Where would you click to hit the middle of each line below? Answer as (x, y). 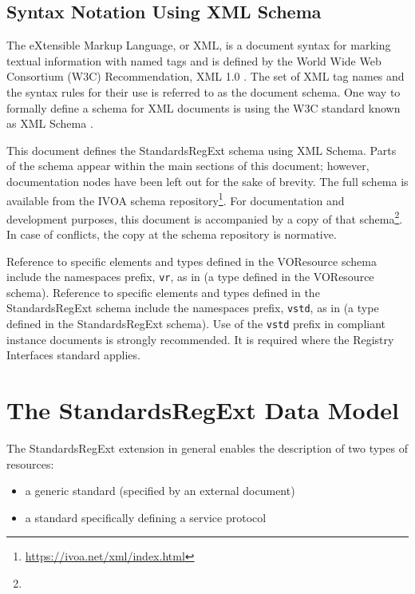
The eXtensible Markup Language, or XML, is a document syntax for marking (199, 45)
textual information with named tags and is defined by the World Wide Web (194, 60)
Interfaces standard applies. (73, 355)
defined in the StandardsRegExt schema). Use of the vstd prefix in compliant (196, 324)
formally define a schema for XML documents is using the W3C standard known (204, 107)
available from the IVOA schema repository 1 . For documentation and (176, 199)
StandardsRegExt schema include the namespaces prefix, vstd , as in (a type (193, 308)
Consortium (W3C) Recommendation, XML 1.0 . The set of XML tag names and (206, 76)
